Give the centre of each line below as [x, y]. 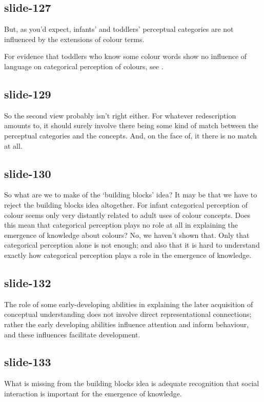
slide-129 [28, 94]
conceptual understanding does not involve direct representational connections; [128, 314]
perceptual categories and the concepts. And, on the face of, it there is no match [131, 135]
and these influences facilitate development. [72, 334]
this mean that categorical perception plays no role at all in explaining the [121, 225]
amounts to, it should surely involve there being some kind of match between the [131, 125]
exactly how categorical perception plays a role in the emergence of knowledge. [128, 255]
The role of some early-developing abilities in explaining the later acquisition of [129, 304]
